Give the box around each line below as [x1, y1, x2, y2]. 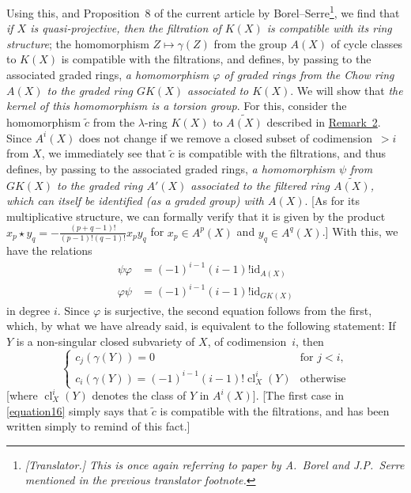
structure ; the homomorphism [6, 35, 149, 51]
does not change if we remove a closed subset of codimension [78, 129, 372, 146]
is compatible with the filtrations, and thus [178, 145, 386, 161]
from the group [213, 35, 287, 51]
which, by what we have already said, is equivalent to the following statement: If [6, 317, 396, 334]
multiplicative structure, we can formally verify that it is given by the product [6, 207, 386, 224]
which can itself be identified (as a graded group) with [6, 192, 264, 209]
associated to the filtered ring [190, 176, 330, 193]
